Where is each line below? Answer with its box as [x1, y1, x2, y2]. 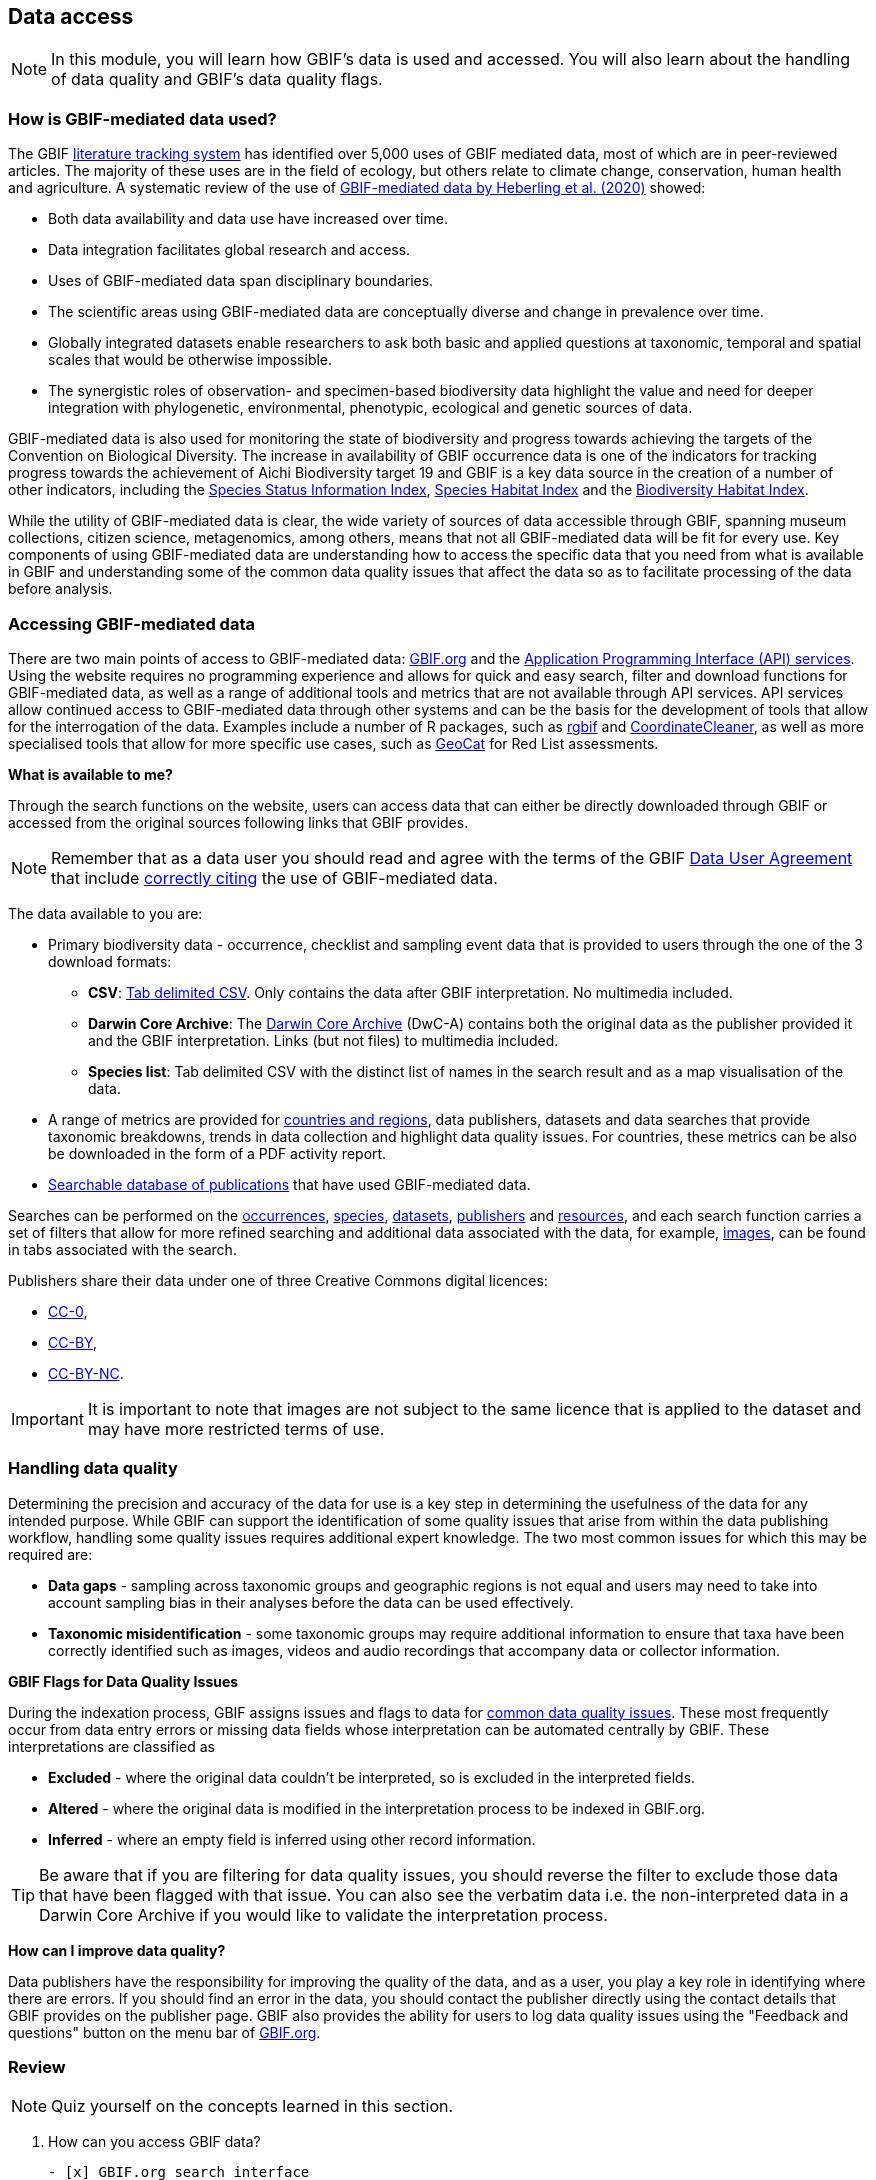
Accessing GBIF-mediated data [8, 613, 255, 634]
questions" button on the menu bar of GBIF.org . [8, 2023, 321, 2041]
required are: [8, 1545, 93, 1563]
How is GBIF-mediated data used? [8, 108, 277, 129]
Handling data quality [8, 1458, 178, 1479]
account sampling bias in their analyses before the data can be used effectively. [48, 1593, 574, 1611]
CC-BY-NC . [48, 1364, 124, 1382]
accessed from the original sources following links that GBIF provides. [8, 813, 469, 831]
